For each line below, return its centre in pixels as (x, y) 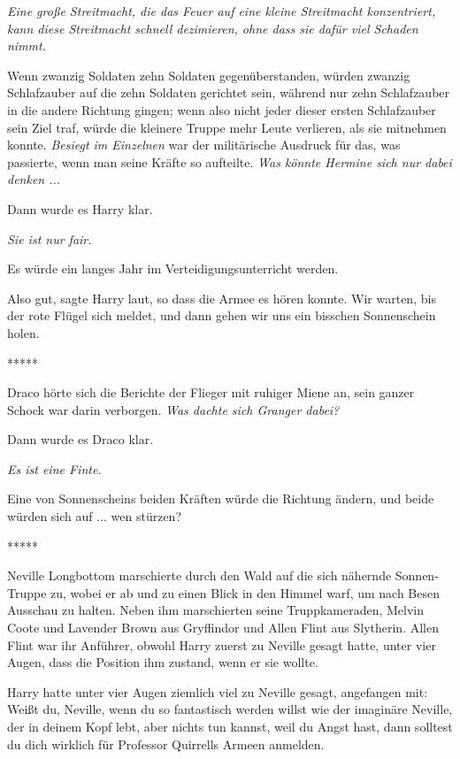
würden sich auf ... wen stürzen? (95, 516)
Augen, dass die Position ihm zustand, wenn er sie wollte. (163, 662)
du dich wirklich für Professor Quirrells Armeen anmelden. (166, 744)
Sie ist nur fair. (50, 238)
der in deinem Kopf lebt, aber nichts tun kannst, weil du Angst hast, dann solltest (230, 726)
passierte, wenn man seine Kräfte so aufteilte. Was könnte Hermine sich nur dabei (230, 161)
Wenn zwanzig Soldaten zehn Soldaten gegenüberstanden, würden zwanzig (209, 75)
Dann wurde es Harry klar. (80, 208)
